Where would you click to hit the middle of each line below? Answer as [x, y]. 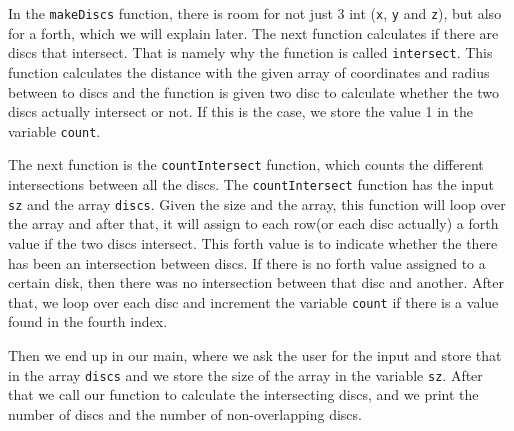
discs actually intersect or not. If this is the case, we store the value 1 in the [240, 111]
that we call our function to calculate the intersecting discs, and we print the [243, 394]
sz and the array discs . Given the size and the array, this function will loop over [257, 203]
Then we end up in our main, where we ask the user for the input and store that [255, 354]
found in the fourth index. [88, 321]
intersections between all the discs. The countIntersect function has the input [251, 184]
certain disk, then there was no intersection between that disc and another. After [256, 282]
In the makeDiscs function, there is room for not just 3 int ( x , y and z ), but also [255, 13]
